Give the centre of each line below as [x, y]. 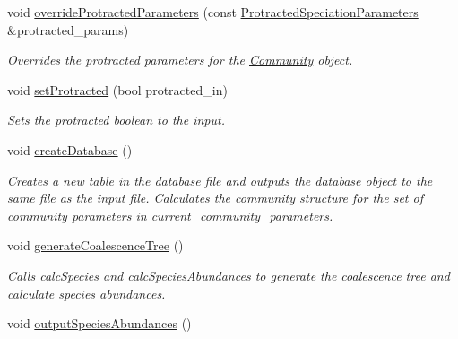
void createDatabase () [70, 149]
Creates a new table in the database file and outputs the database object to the [220, 180]
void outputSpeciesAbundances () [99, 323]
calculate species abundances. [86, 293]
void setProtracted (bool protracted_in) [117, 89]
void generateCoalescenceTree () [95, 245]
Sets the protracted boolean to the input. [116, 120]
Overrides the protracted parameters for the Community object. [180, 60]
